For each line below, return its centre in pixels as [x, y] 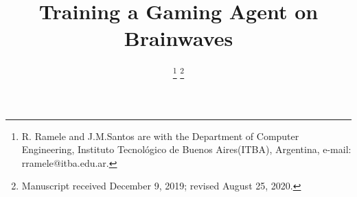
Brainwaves [178, 38]
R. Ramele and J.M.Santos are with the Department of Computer [160, 136]
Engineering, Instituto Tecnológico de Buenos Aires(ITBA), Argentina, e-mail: [186, 149]
